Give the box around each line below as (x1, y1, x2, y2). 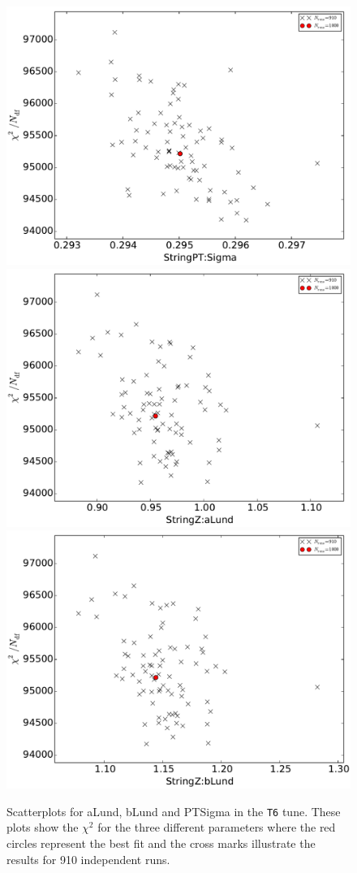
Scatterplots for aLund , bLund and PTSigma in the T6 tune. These (6, 802, 341, 819)
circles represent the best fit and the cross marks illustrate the (6, 835, 316, 852)
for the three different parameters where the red (97, 819, 336, 836)
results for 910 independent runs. (6, 850, 170, 867)
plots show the (6, 819, 79, 836)
